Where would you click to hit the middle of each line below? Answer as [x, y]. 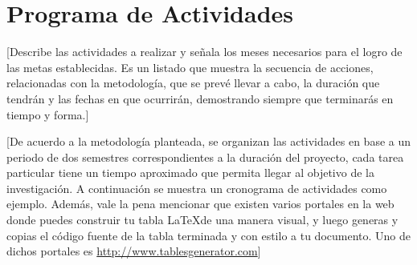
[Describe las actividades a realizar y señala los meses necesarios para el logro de [204, 52]
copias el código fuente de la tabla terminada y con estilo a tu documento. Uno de [209, 235]
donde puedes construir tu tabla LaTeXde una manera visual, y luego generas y [202, 220]
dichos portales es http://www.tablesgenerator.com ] [134, 251]
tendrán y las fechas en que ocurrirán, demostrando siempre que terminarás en [200, 98]
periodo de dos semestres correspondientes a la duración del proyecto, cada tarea [205, 157]
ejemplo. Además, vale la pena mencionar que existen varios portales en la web [200, 204]
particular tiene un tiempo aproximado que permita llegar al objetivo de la [190, 173]
